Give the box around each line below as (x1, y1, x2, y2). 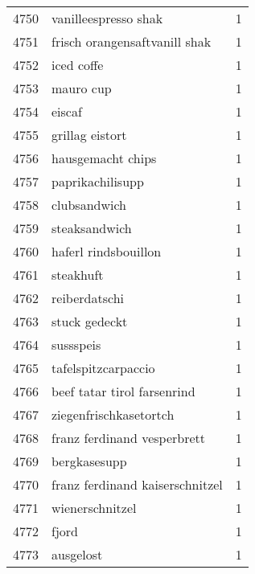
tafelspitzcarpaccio (51, 359, 155, 377)
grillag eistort (51, 125, 127, 144)
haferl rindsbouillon (51, 242, 162, 260)
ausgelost (51, 545, 103, 564)
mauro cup (51, 79, 112, 97)
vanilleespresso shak (51, 9, 163, 27)
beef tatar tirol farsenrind (51, 382, 195, 400)
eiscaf (51, 102, 82, 121)
